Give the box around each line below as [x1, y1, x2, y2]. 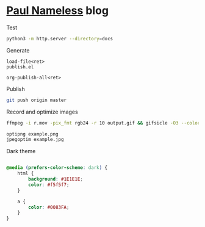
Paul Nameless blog [6, 4, 109, 18]
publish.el [6, 63, 34, 70]
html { [17, 170, 34, 177]
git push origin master [6, 97, 67, 103]
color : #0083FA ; [28, 204, 70, 211]
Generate [6, 46, 30, 54]
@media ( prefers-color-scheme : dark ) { [6, 165, 108, 171]
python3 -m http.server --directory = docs [6, 35, 113, 41]
